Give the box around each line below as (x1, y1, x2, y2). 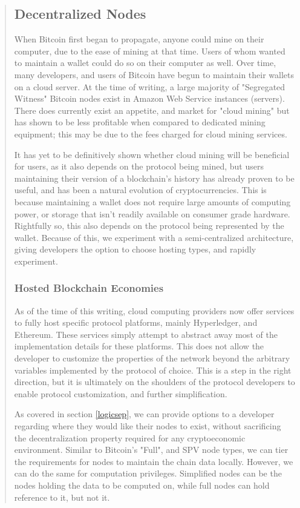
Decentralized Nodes (14, 4, 146, 23)
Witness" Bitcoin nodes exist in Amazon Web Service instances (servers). (14, 92, 285, 105)
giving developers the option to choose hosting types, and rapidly (14, 243, 256, 256)
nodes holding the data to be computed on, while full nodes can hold (14, 479, 270, 492)
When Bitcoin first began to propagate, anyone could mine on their (14, 33, 264, 45)
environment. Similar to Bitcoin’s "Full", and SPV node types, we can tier (14, 443, 289, 456)
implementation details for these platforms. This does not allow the (14, 340, 264, 352)
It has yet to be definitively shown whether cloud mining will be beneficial (14, 148, 290, 160)
